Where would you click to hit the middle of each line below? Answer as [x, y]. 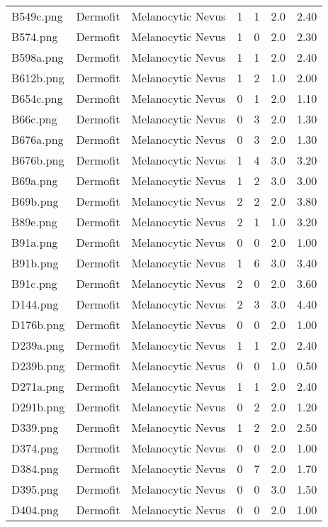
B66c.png [34, 119]
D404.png [35, 510]
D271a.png [38, 386]
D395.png [35, 489]
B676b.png [38, 160]
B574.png [35, 37]
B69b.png [35, 201]
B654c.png [37, 98]
